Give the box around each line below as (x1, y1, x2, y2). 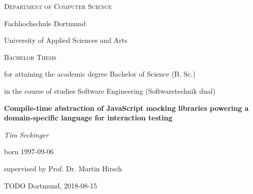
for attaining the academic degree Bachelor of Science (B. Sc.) (4, 69, 196, 79)
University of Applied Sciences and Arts (4, 35, 128, 45)
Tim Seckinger (4, 129, 49, 140)
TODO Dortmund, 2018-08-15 (4, 180, 97, 190)
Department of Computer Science (4, 1, 112, 11)
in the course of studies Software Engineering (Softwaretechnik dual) (4, 85, 216, 96)
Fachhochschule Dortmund (4, 18, 86, 28)
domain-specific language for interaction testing (4, 112, 173, 123)
